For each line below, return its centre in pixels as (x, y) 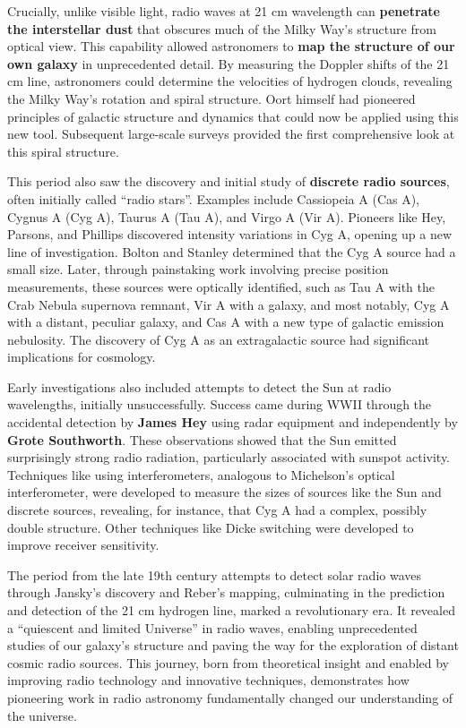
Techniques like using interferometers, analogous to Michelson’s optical (201, 474)
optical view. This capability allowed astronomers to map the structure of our (231, 46)
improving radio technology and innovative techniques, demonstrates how (208, 680)
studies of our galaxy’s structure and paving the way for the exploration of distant (233, 645)
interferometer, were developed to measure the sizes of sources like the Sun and (224, 492)
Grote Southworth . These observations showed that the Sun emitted (202, 439)
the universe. (42, 715)
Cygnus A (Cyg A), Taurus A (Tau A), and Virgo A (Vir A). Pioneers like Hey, (227, 216)
